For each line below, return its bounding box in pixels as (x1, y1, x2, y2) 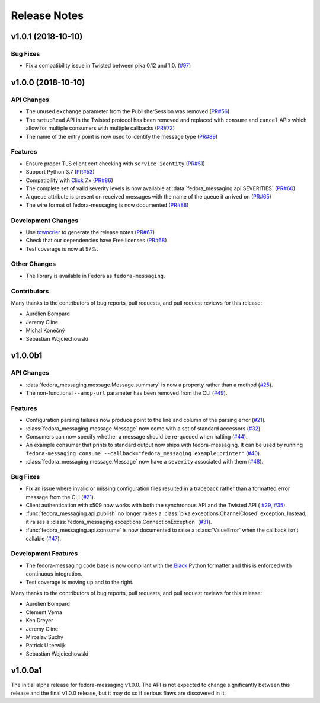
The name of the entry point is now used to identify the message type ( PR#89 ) (25, 133, 218, 140)
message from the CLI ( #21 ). (25, 493, 95, 500)
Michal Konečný (25, 327, 65, 334)
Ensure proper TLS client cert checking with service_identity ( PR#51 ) (25, 160, 206, 167)
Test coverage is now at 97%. (25, 245, 98, 252)
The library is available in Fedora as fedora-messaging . (25, 272, 165, 279)
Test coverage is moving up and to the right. (25, 579, 134, 586)
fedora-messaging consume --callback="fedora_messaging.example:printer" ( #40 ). (25, 449, 261, 456)
